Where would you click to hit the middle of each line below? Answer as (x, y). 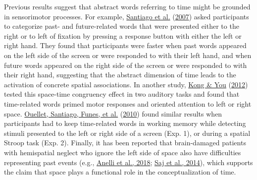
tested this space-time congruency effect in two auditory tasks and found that (122, 94)
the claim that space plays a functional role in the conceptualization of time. (120, 172)
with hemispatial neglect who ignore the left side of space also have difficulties (123, 152)
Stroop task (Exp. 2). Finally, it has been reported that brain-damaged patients (125, 143)
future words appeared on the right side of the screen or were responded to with (126, 65)
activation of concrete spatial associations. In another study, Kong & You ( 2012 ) (126, 84)
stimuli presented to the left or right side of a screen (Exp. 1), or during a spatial (127, 133)
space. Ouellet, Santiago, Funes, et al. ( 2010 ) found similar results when (113, 113)
